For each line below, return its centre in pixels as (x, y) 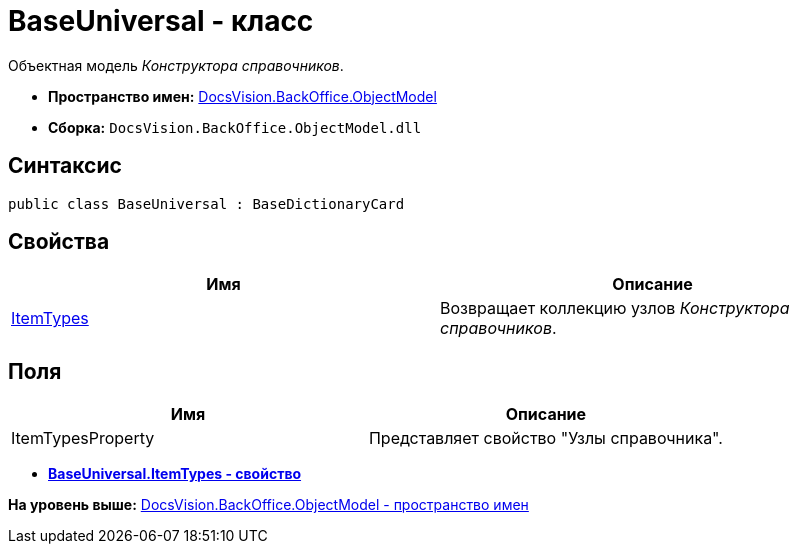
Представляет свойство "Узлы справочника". (545, 438)
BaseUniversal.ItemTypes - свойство (175, 474)
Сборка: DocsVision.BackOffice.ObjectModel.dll (235, 127)
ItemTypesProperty (83, 438)
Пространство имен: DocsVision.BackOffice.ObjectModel (242, 96)
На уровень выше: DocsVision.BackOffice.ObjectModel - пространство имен (268, 505)
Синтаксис (65, 166)
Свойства (59, 242)
